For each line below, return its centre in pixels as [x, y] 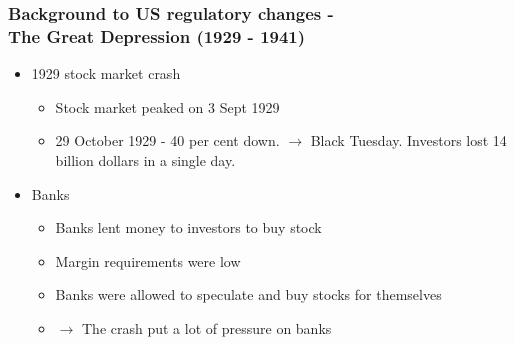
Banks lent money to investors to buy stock [188, 227]
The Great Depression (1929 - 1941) [157, 35]
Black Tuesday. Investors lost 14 [408, 140]
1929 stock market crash [106, 73]
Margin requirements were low [148, 260]
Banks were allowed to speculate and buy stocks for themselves [248, 294]
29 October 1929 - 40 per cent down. [167, 140]
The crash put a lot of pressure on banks [206, 327]
